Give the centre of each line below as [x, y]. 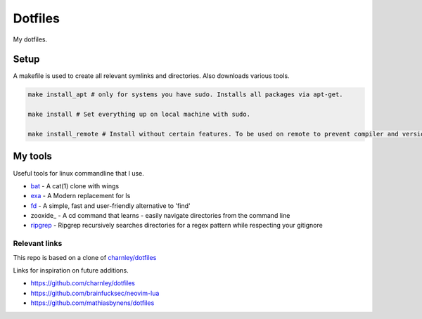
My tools [33, 156]
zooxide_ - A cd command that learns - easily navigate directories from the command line [160, 216]
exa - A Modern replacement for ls [81, 196]
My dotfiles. [30, 39]
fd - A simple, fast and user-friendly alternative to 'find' [110, 206]
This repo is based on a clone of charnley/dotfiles [85, 257]
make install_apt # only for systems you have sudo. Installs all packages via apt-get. [186, 95]
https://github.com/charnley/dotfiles [83, 283]
